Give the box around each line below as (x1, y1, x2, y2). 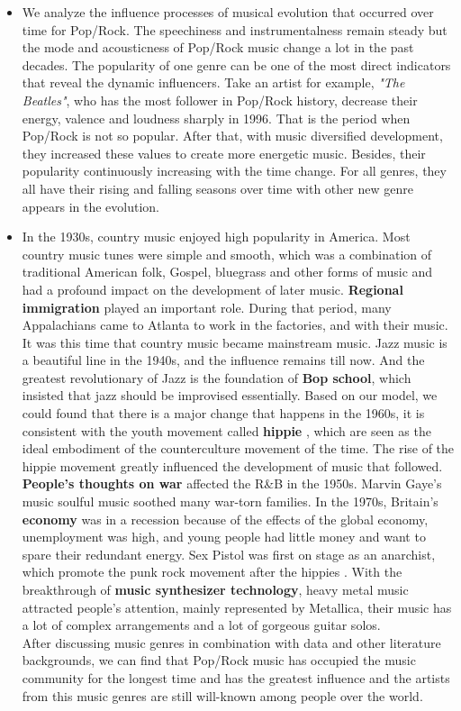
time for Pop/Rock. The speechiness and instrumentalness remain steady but (22, 20, 447, 39)
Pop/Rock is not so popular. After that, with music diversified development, (22, 126, 443, 145)
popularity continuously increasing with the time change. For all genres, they (22, 161, 447, 180)
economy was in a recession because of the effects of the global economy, (22, 509, 429, 528)
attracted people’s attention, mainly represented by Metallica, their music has (22, 597, 452, 616)
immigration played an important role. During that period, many (22, 297, 392, 316)
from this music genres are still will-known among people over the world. (22, 686, 423, 705)
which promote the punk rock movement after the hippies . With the (22, 562, 402, 581)
